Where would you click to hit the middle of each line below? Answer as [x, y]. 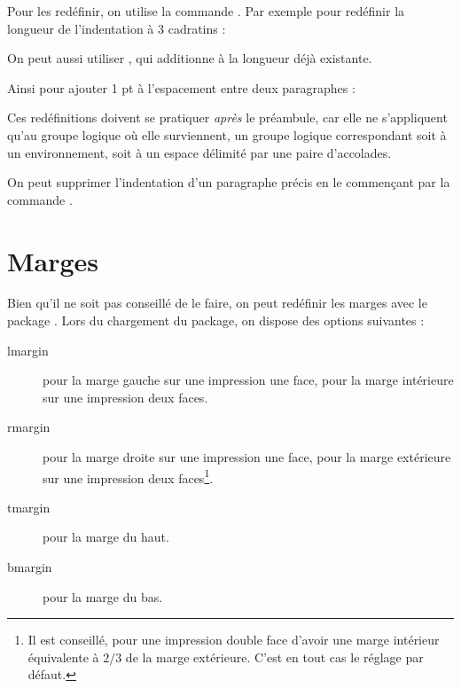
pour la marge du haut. [106, 537]
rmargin [29, 427]
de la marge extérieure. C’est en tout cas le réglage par [274, 657]
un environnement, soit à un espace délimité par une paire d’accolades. [199, 152]
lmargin [28, 350]
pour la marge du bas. [103, 596]
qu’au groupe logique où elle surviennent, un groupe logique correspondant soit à [227, 134]
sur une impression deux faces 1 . [128, 476]
